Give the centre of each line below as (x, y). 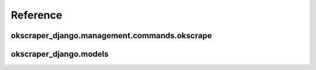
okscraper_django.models (60, 54)
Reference (37, 15)
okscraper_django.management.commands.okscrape (111, 36)
